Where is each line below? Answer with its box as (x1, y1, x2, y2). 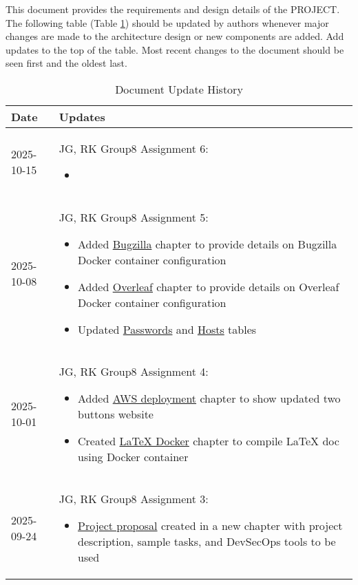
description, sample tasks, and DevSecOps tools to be (78, 533, 336, 549)
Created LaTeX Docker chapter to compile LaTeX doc (78, 432, 339, 449)
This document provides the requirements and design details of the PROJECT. (6, 2, 340, 16)
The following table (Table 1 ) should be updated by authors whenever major (6, 15, 329, 30)
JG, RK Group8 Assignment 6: (59, 140, 209, 156)
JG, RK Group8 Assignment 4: (59, 363, 209, 379)
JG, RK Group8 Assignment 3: (59, 490, 209, 507)
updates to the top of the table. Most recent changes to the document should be (6, 42, 344, 56)
